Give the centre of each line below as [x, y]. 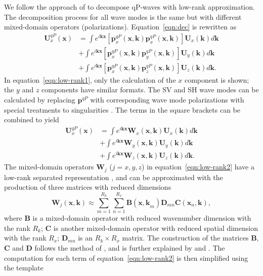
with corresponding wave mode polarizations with [167, 100]
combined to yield [32, 119]
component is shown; [217, 79]
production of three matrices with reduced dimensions [88, 187]
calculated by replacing [40, 100]
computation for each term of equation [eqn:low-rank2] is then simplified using [126, 257]
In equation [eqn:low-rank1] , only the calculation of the [90, 79]
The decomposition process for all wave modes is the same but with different [123, 16]
